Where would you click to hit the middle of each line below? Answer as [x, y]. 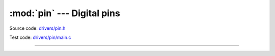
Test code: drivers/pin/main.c [40, 37]
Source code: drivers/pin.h [37, 28]
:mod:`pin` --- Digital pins [65, 13]
